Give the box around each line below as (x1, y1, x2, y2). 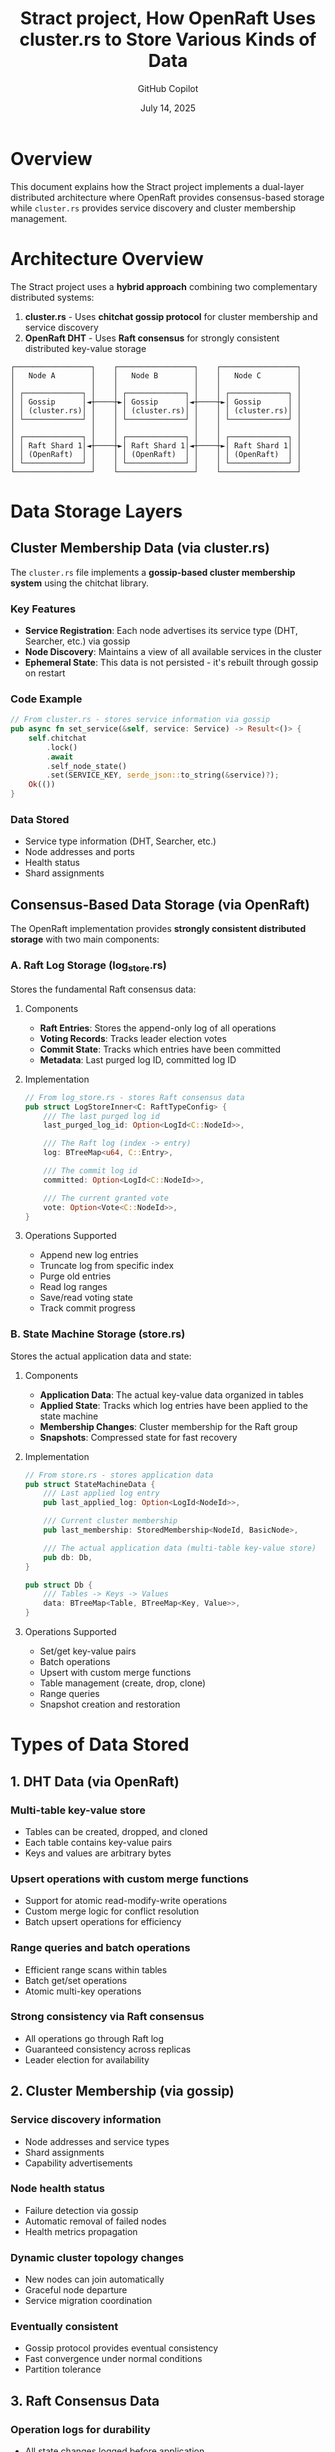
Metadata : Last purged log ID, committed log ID (39, 1053, 237, 1066)
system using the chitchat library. (10, 577, 149, 589)
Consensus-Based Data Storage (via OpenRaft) (10, 896, 310, 913)
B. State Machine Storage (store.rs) (10, 1327, 186, 1341)
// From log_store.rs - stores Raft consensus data (24, 1092, 245, 1102)
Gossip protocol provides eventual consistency (24, 2342, 219, 2354)
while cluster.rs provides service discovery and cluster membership (10, 202, 296, 214)
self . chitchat (28, 733, 87, 743)
